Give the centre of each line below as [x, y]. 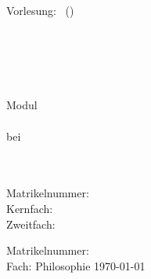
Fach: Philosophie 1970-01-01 [76, 265]
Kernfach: [30, 208]
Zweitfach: [31, 224]
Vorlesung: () [40, 10]
